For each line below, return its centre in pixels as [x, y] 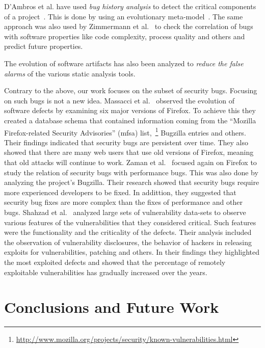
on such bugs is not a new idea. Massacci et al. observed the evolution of [119, 100]
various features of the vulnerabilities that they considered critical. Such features [130, 222]
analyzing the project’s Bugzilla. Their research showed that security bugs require [132, 182]
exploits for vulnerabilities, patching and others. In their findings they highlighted [132, 252]
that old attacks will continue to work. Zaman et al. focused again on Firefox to [130, 162]
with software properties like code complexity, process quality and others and [125, 36]
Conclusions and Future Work [112, 307]
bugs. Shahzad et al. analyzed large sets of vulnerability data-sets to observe [125, 212]
